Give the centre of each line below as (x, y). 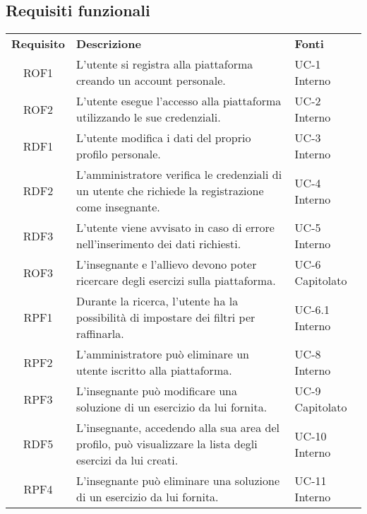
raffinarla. (100, 334)
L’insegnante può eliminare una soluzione (178, 481)
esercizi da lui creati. (127, 460)
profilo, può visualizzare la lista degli (167, 444)
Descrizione (109, 44)
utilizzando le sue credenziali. (149, 117)
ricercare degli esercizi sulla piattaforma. (176, 281)
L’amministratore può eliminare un (163, 354)
